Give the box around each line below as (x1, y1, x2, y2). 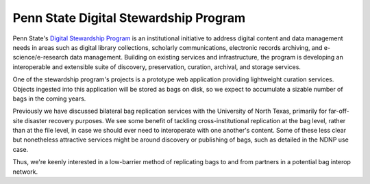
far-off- (328, 107, 349, 116)
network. (12, 168, 38, 176)
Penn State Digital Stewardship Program (12, 10, 246, 25)
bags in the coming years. (12, 94, 86, 103)
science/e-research (12, 53, 69, 62)
